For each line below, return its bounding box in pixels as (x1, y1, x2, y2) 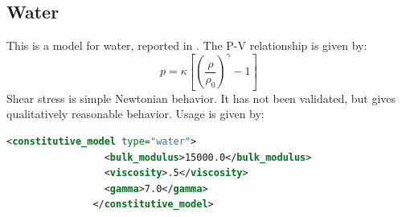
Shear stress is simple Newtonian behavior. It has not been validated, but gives (6, 89, 396, 106)
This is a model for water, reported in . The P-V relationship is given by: (6, 37, 367, 54)
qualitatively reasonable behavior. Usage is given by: (6, 105, 265, 122)
